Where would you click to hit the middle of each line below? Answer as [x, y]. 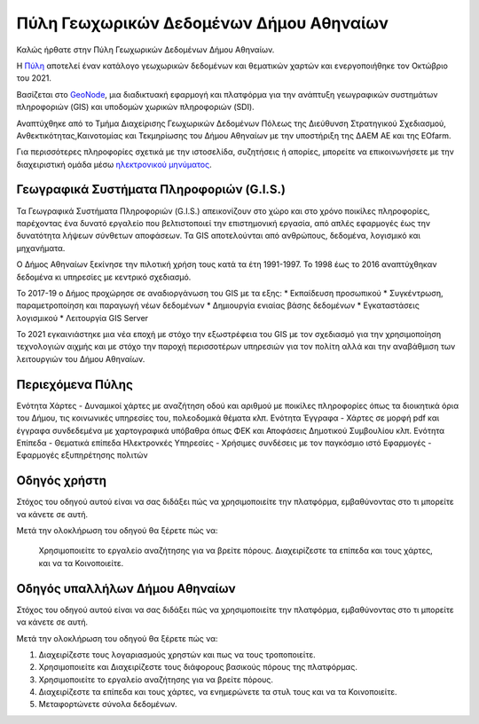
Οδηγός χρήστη [61, 480]
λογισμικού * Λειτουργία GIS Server [82, 318]
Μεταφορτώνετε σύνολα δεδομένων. [108, 704]
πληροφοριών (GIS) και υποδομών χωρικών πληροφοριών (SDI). [135, 107]
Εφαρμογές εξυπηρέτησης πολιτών [82, 455]
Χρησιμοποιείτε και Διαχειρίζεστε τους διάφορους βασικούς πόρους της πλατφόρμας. [198, 667]
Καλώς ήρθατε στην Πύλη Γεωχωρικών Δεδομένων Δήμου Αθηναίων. [145, 50]
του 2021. [34, 78]
